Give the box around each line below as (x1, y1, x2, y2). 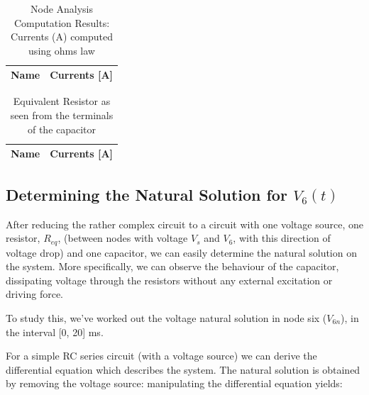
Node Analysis (30, 1, 94, 16)
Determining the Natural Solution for (6, 183, 287, 205)
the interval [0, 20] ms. (6, 324, 104, 339)
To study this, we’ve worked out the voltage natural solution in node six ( (6, 310, 327, 325)
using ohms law (28, 43, 95, 57)
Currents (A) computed (10, 29, 114, 44)
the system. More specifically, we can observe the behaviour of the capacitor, (6, 259, 339, 274)
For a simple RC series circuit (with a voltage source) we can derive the (6, 348, 317, 363)
